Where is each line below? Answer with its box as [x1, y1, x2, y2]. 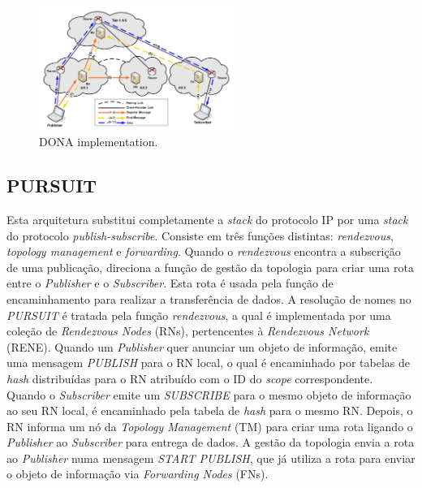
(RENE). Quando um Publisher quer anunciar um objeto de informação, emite [6, 338, 398, 355]
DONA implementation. [39, 133, 158, 150]
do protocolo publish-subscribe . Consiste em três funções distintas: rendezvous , [6, 227, 394, 244]
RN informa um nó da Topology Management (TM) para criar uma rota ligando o [6, 417, 413, 434]
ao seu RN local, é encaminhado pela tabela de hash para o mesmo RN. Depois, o [6, 402, 413, 419]
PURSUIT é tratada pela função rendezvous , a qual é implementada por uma [6, 306, 391, 323]
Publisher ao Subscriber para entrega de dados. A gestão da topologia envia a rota [6, 434, 415, 451]
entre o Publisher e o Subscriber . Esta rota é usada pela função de [6, 274, 334, 292]
